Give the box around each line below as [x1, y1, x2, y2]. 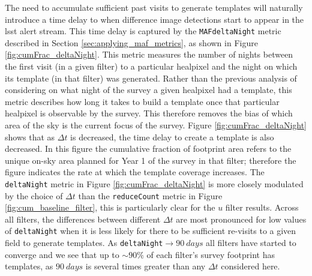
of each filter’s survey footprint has [146, 248, 275, 260]
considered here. [221, 260, 280, 272]
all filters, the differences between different [5, 212, 161, 225]
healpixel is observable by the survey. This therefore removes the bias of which [5, 107, 293, 119]
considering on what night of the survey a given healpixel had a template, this [5, 83, 292, 96]
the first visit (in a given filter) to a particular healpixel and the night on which [5, 60, 298, 73]
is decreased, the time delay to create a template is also [70, 130, 274, 143]
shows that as [5, 130, 55, 143]
